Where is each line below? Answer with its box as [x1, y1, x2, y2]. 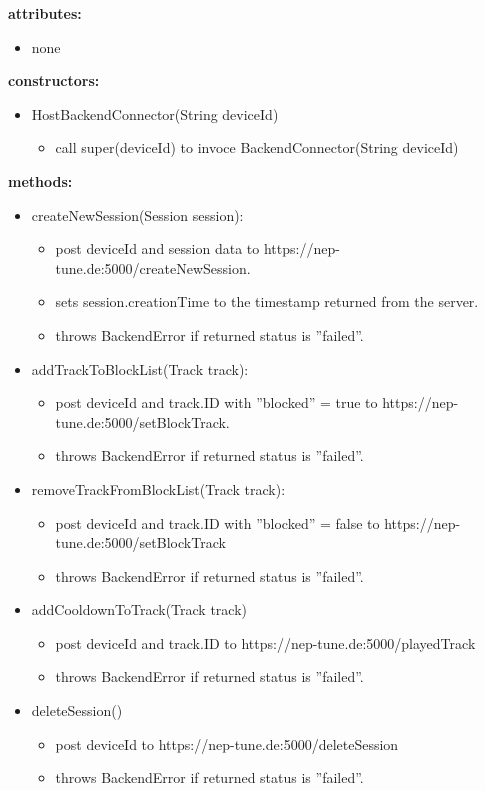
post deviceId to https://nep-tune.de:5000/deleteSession [55, 733, 399, 754]
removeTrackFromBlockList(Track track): [31, 478, 286, 499]
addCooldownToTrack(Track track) [31, 599, 247, 620]
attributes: [8, 3, 82, 23]
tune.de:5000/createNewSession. [55, 257, 251, 278]
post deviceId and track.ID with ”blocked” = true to [55, 392, 378, 413]
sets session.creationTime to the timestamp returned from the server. [55, 291, 479, 312]
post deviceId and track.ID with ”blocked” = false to [55, 512, 380, 533]
